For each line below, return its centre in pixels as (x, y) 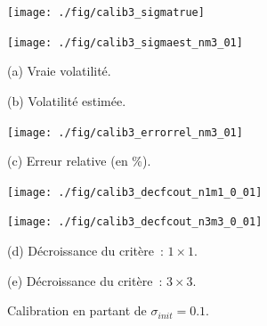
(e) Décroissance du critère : (85, 280)
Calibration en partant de (77, 310)
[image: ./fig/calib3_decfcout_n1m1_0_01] (135, 192)
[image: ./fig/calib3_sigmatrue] (106, 12)
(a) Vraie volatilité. (59, 71)
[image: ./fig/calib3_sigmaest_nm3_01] (125, 42)
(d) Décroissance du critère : (85, 251)
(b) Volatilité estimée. (67, 100)
